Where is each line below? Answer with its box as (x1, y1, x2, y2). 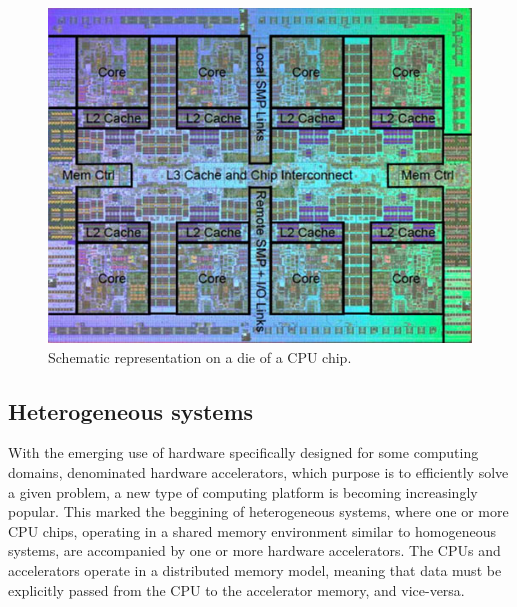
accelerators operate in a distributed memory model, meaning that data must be (8, 559, 502, 580)
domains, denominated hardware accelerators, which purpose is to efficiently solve (8, 461, 509, 482)
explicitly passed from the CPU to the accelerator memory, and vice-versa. (8, 579, 465, 600)
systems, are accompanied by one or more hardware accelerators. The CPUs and (8, 540, 501, 561)
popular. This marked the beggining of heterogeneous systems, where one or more (8, 501, 509, 522)
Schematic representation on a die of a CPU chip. (48, 346, 352, 367)
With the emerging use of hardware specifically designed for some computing (8, 442, 479, 463)
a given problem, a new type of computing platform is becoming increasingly (8, 481, 478, 502)
